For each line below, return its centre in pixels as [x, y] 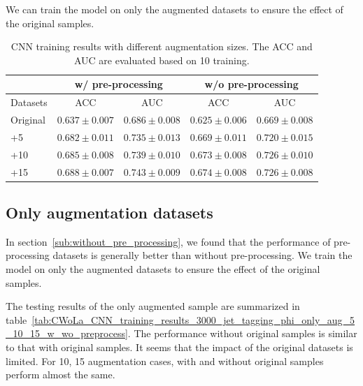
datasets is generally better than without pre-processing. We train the [202, 255]
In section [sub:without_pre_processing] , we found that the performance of [168, 241]
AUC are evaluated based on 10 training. [162, 60]
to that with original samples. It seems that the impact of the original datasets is [179, 347]
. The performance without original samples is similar [242, 333]
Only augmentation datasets [109, 213]
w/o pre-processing [251, 84]
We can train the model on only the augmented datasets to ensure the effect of [175, 9]
